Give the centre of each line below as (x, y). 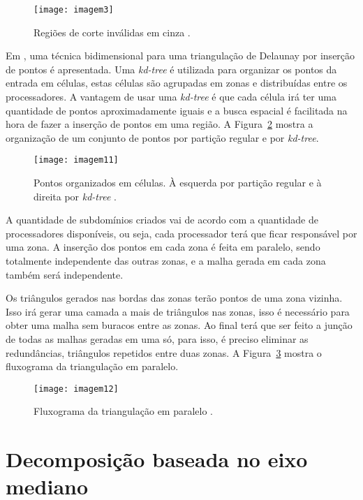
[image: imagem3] (74, 10)
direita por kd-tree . (75, 196)
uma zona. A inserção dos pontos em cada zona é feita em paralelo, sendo (163, 247)
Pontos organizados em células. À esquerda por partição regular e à (178, 183)
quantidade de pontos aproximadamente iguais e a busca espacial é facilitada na (177, 110)
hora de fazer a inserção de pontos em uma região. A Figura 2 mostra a (160, 124)
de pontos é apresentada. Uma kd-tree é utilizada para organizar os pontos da (171, 69)
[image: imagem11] (76, 160)
